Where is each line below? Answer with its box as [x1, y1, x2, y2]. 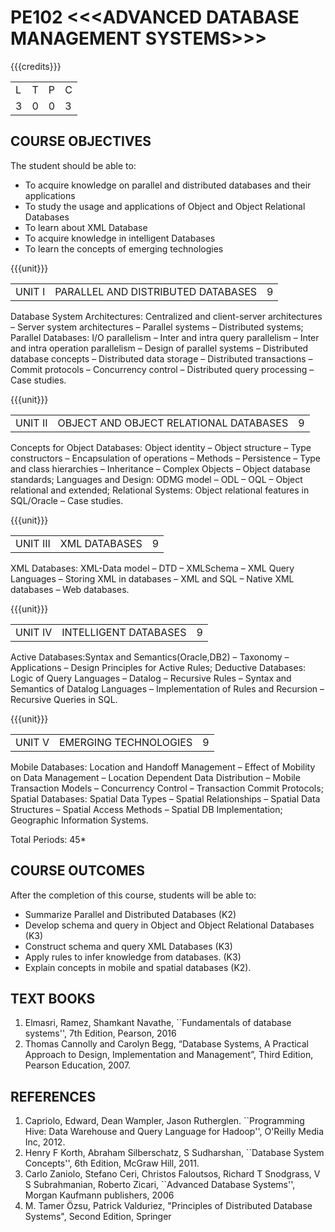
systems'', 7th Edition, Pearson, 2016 [24, 1027, 177, 1040]
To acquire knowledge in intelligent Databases [24, 232, 216, 244]
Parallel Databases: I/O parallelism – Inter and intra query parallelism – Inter [10, 331, 320, 343]
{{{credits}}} [10, 60, 62, 72]
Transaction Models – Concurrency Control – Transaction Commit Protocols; [10, 782, 324, 794]
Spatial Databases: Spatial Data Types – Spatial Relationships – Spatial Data [10, 792, 321, 805]
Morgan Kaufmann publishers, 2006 [24, 1189, 175, 1201]
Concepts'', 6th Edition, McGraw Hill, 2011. [24, 1157, 200, 1170]
